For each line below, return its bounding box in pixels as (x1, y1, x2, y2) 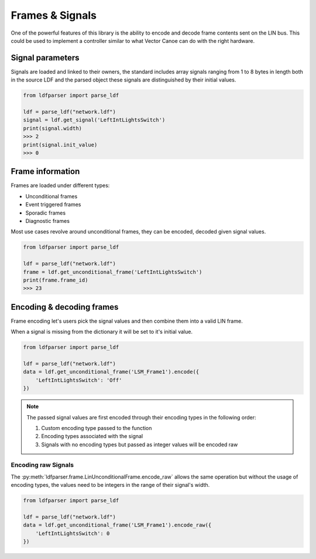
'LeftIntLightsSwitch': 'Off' (35, 377, 122, 384)
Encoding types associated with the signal (41, 433, 143, 440)
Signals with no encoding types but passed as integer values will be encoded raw (41, 441, 238, 448)
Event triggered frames (25, 201, 81, 208)
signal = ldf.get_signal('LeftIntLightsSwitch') (23, 117, 166, 123)
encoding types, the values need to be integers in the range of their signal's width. (11, 482, 210, 489)
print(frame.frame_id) (23, 276, 88, 283)
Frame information (11, 167, 80, 177)
